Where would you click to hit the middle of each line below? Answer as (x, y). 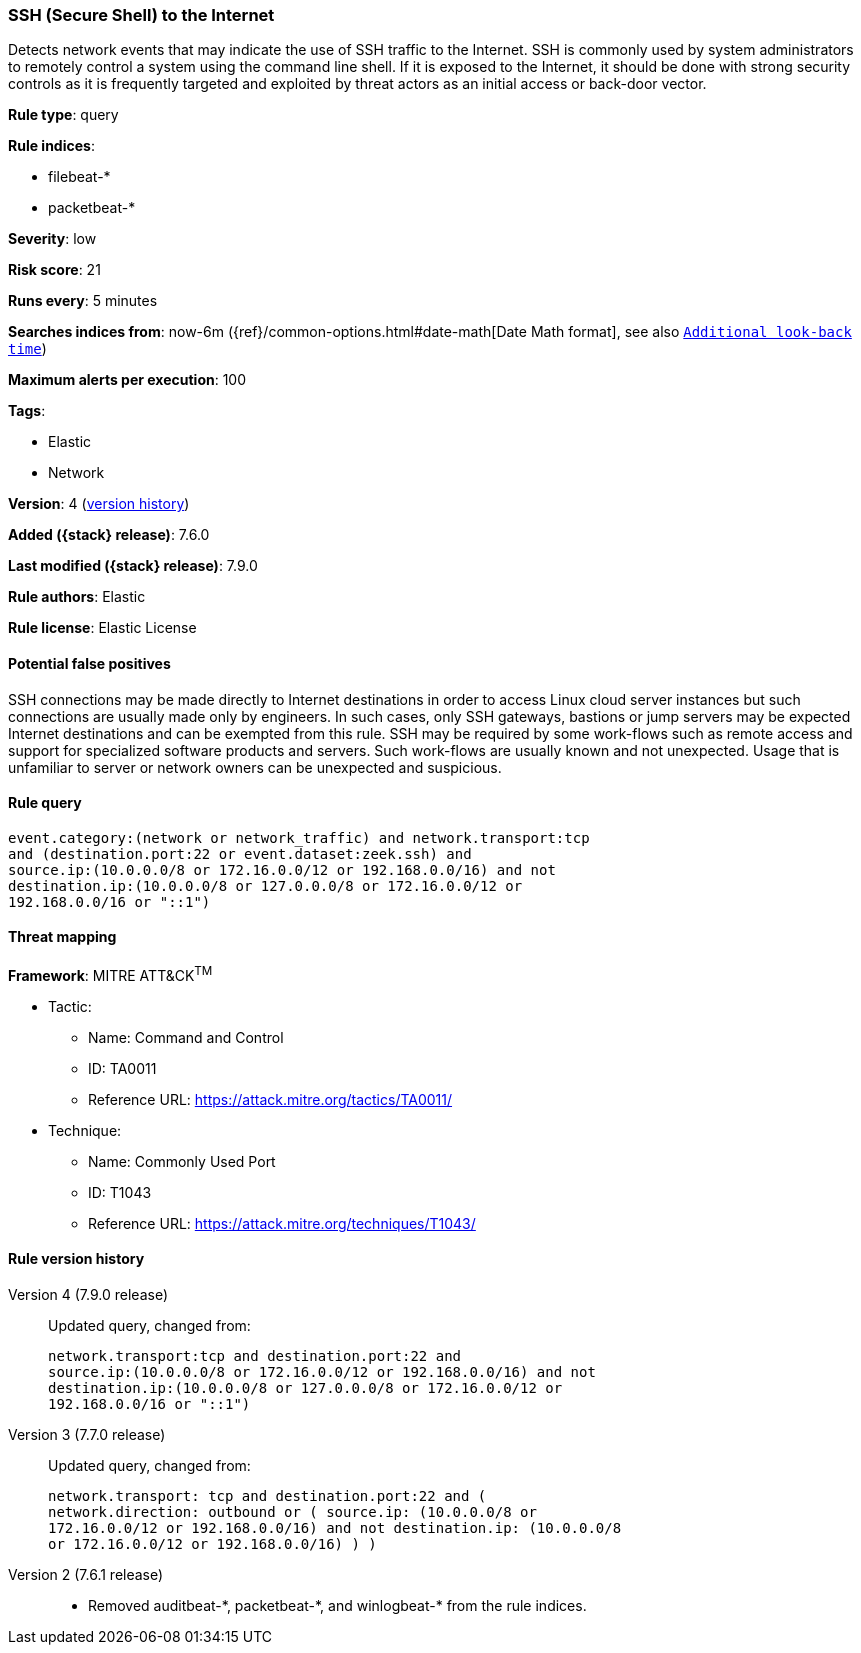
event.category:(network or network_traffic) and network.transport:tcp (299, 837)
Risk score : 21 (54, 270)
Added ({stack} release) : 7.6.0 (109, 535)
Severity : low (52, 239)
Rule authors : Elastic (77, 597)
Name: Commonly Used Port (182, 1161)
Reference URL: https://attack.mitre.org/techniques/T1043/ (282, 1223)
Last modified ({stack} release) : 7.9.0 (133, 566)
